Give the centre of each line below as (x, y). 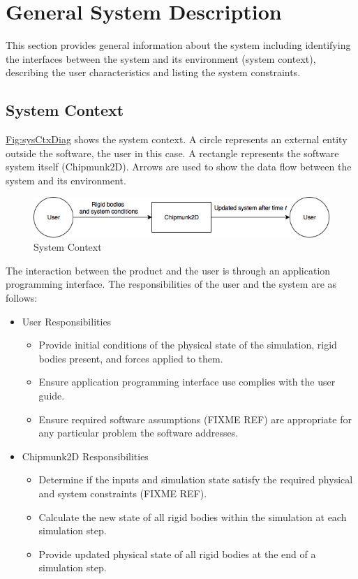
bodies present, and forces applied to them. (131, 358)
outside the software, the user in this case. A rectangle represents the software (172, 153)
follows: (22, 298)
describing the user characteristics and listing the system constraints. (153, 72)
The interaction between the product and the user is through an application (168, 270)
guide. (52, 395)
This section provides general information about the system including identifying (178, 45)
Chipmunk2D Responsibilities (85, 456)
